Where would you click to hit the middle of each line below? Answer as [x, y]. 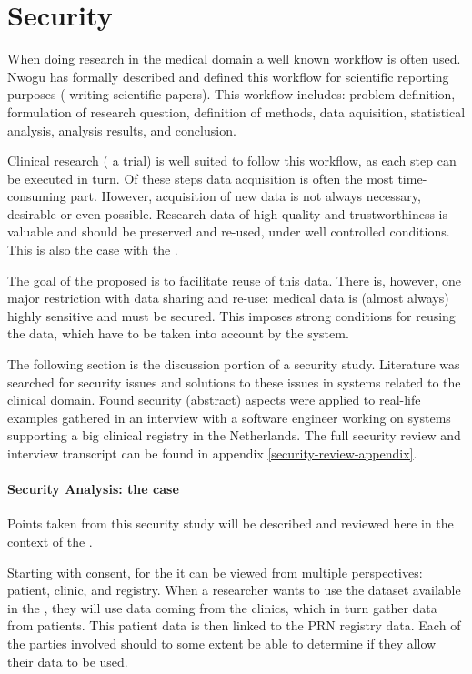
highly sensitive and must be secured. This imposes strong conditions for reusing [231, 315]
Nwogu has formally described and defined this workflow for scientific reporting [228, 76]
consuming [37, 196]
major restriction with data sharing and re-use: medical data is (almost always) [228, 298]
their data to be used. [68, 661]
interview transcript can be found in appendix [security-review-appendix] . [212, 453]
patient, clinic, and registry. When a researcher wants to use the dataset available [234, 590]
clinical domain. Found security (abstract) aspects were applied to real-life [214, 400]
